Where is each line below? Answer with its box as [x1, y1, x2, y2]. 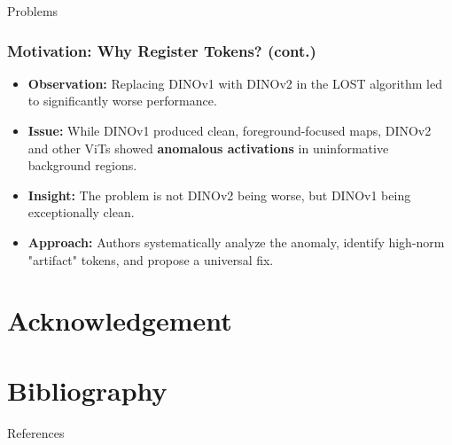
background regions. [27, 156, 137, 175]
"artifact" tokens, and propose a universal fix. [27, 250, 274, 269]
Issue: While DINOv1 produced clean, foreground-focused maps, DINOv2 [27, 121, 432, 139]
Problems [7, 2, 58, 20]
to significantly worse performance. [27, 91, 217, 110]
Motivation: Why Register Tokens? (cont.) [7, 39, 316, 61]
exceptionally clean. [27, 203, 135, 222]
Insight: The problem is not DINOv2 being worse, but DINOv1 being [27, 185, 411, 204]
